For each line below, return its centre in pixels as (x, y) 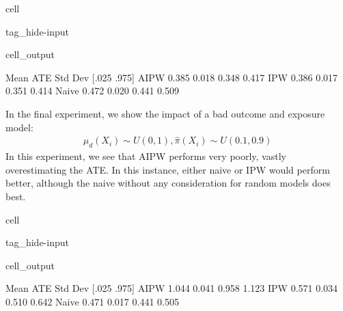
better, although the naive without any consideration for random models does (168, 183)
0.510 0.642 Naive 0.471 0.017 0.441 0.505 (92, 301)
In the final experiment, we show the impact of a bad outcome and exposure (165, 113)
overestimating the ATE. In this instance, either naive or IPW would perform (168, 169)
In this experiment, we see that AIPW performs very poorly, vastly (146, 156)
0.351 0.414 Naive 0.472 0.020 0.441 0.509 (92, 91)
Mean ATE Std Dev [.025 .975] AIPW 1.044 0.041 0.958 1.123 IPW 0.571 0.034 (172, 288)
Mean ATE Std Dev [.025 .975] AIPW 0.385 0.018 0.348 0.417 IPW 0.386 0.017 (172, 77)
